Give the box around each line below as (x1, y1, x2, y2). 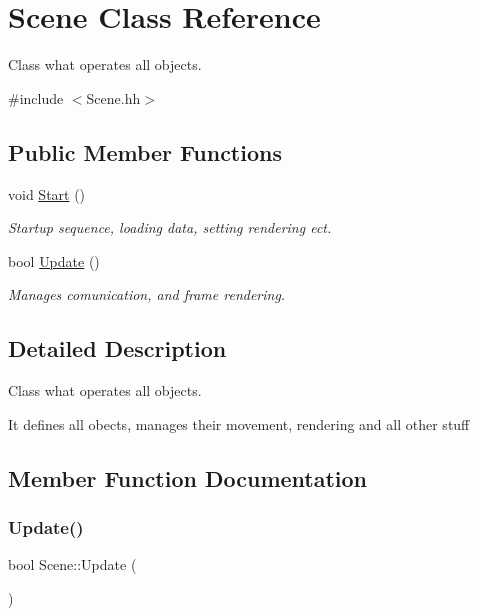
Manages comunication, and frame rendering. (8, 284, 286, 305)
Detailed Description (8, 333, 227, 364)
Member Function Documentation (8, 462, 368, 493)
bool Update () (8, 250, 100, 271)
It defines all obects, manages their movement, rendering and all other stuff (8, 413, 470, 434)
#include (8, 87, 64, 108)
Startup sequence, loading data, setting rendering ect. (8, 217, 332, 238)
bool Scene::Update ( (8, 554, 137, 575)
